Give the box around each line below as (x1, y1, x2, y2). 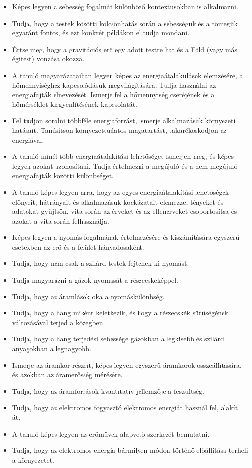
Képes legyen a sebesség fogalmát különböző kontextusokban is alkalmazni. (12, 1, 238, 11)
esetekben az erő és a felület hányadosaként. (12, 241, 144, 252)
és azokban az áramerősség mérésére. (12, 369, 123, 380)
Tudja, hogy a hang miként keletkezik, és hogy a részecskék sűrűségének (12, 308, 228, 318)
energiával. (12, 134, 44, 145)
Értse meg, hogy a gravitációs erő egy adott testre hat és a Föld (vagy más (12, 44, 238, 54)
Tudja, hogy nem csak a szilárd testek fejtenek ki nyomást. (12, 258, 189, 268)
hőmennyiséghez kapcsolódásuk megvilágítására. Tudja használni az (12, 79, 216, 90)
